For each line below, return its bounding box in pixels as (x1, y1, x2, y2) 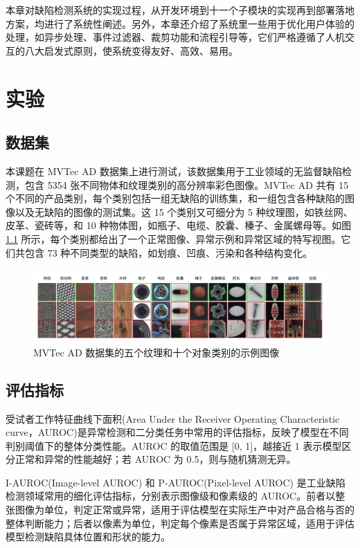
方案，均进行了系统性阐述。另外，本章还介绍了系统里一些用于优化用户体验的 (6, 16, 354, 30)
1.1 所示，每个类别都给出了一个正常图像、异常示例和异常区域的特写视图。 (6, 231, 341, 246)
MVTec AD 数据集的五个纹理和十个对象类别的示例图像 (33, 345, 280, 359)
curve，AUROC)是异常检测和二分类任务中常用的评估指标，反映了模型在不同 (6, 425, 349, 439)
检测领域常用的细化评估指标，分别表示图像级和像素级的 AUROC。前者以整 (6, 488, 345, 503)
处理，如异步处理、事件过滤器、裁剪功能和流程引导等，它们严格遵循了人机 (6, 30, 345, 44)
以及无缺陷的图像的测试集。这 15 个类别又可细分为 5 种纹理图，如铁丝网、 (15, 204, 353, 219)
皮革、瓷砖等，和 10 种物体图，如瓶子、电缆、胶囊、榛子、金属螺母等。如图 (6, 218, 352, 232)
